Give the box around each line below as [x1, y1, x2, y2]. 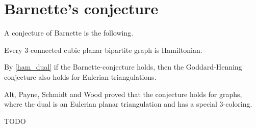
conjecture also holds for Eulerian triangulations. [4, 71, 157, 82]
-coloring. [223, 99, 252, 109]
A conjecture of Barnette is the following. [4, 27, 134, 38]
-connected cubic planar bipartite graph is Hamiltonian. [28, 44, 202, 55]
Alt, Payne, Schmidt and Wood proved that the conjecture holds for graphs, [4, 88, 242, 99]
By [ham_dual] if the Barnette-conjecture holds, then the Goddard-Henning [4, 61, 242, 72]
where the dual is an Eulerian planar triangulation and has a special [4, 99, 217, 109]
